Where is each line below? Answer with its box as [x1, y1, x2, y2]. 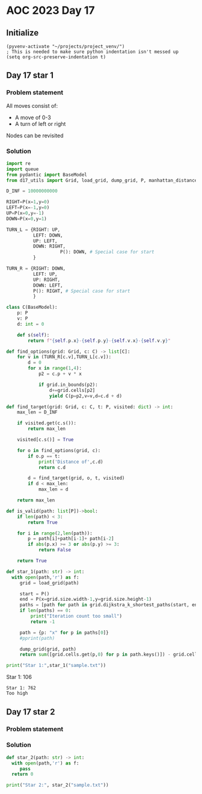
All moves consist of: [6, 102, 58, 109]
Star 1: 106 [6, 674, 32, 681]
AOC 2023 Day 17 [6, 4, 95, 17]
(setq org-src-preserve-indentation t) [6, 54, 106, 60]
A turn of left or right [14, 120, 66, 127]
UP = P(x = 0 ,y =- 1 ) [6, 210, 44, 217]
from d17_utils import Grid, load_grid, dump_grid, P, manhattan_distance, [6, 177, 200, 184]
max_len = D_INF [17, 409, 58, 415]
